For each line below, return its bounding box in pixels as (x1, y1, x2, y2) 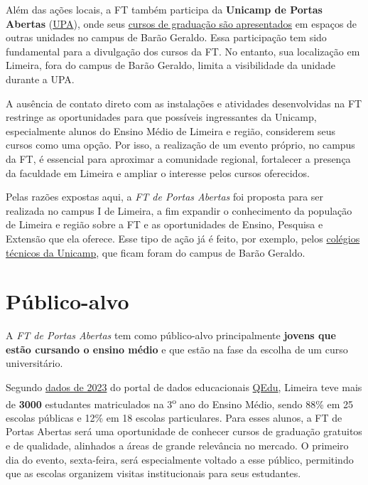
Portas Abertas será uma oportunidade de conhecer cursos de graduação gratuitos (6, 424, 362, 439)
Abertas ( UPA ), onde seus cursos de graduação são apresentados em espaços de (6, 16, 357, 31)
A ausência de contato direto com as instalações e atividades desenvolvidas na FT (6, 95, 362, 110)
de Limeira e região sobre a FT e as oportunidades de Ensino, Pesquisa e (6, 217, 323, 232)
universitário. (6, 356, 63, 371)
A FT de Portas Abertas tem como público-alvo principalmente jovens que (6, 328, 336, 343)
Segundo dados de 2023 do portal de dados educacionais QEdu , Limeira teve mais (6, 380, 362, 394)
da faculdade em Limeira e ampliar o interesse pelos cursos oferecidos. (6, 165, 310, 180)
